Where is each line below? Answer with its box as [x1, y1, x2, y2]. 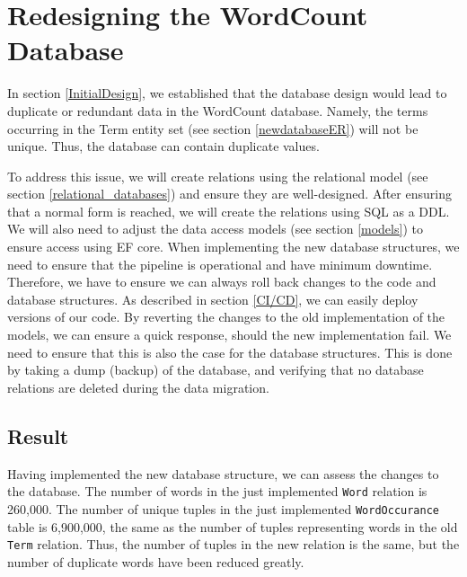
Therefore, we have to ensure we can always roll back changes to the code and [7, 272, 436, 291]
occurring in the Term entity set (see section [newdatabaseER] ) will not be [7, 119, 419, 138]
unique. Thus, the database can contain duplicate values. [7, 137, 320, 155]
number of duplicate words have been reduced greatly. [7, 552, 304, 571]
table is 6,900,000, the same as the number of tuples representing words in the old [7, 517, 458, 536]
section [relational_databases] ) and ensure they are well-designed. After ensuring [7, 184, 452, 203]
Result [7, 422, 69, 449]
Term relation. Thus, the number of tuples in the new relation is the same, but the [7, 535, 460, 554]
